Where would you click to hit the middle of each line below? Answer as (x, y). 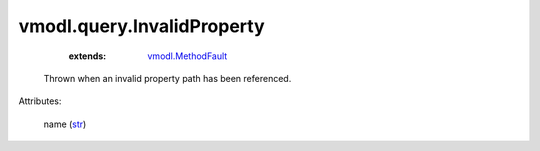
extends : (87, 56)
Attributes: (40, 101)
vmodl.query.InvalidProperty (141, 26)
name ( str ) (65, 124)
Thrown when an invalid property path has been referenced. (167, 78)
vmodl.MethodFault (187, 56)
